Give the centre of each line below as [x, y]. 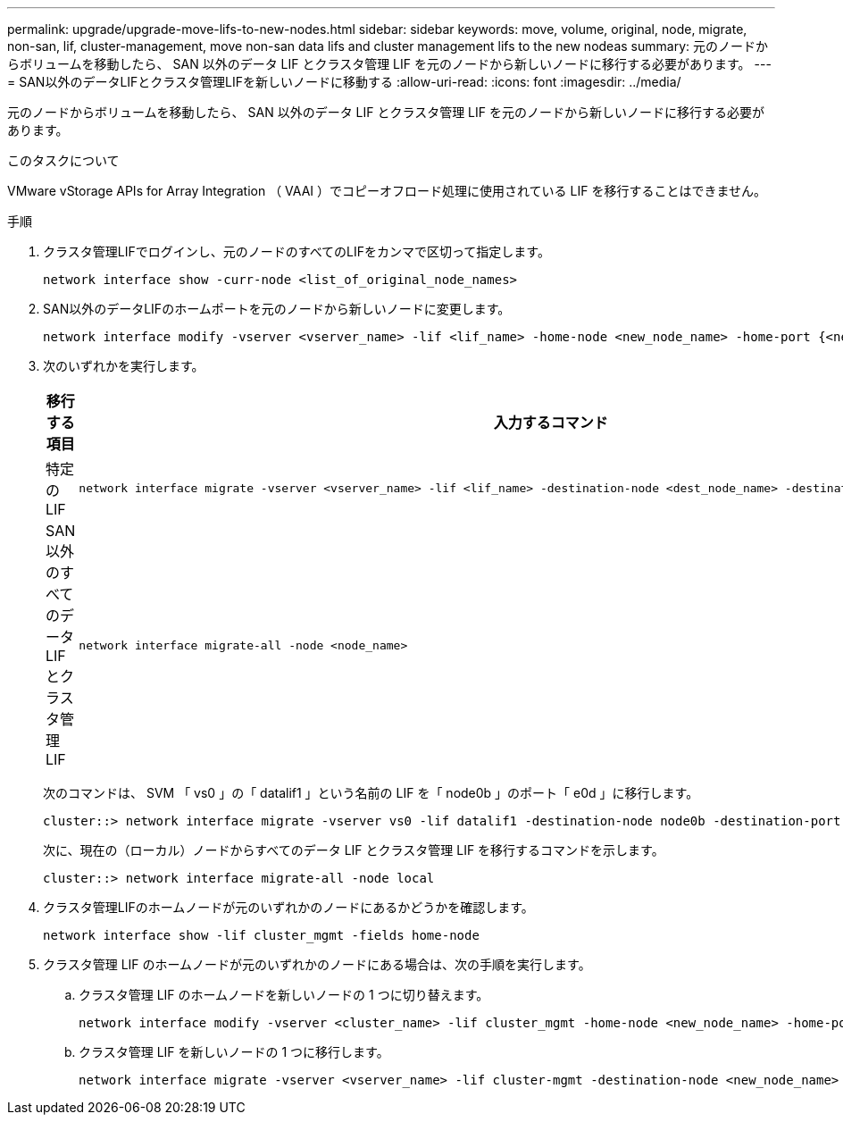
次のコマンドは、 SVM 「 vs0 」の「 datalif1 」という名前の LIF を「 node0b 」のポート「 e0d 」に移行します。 [371, 793]
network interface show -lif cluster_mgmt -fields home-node [261, 935]
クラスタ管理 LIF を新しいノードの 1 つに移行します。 [234, 1052]
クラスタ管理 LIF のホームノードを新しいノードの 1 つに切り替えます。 [284, 995]
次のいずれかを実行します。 [124, 366]
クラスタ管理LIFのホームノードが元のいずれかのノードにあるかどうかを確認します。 [288, 907]
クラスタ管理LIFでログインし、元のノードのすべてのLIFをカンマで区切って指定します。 [296, 251]
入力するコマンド [551, 423]
